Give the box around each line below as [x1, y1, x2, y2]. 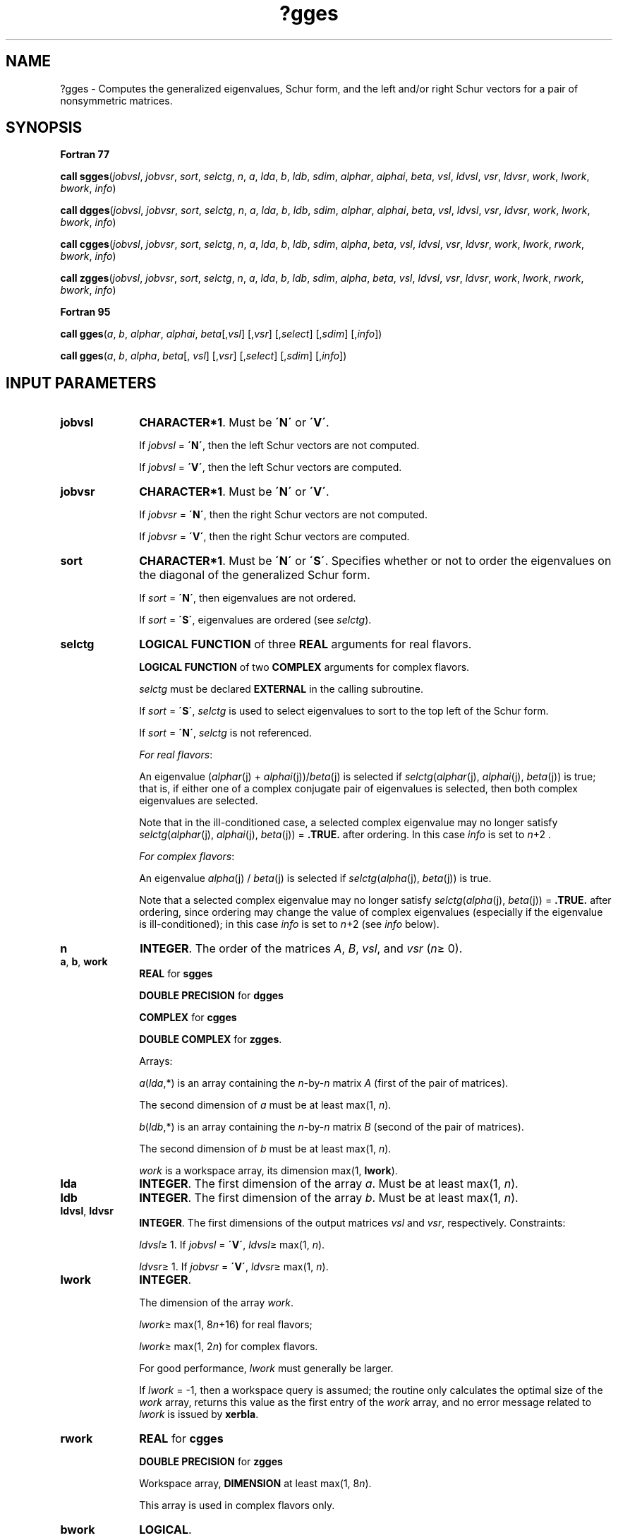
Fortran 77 [60, 148, 110, 161]
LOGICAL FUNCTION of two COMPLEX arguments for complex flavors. [139, 661, 470, 674]
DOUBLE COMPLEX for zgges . [139, 1033, 282, 1046]
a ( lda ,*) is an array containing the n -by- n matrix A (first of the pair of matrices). [139, 1077, 509, 1090]
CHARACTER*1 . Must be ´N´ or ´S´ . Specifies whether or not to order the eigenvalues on [139, 554, 612, 568]
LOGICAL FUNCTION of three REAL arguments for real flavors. [139, 637, 472, 652]
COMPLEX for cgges [139, 1011, 237, 1024]
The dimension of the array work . [139, 1296, 294, 1309]
